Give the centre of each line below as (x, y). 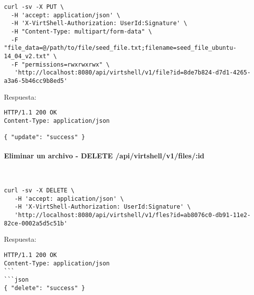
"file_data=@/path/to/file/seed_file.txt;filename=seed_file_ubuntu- (120, 48)
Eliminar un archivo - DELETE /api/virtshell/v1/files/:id (104, 156)
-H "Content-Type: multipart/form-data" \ (81, 31)
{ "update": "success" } (45, 137)
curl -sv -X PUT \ (34, 7)
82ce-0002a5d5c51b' (36, 223)
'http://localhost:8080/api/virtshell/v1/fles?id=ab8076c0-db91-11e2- (133, 215)
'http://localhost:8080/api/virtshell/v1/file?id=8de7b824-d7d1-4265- (133, 73)
